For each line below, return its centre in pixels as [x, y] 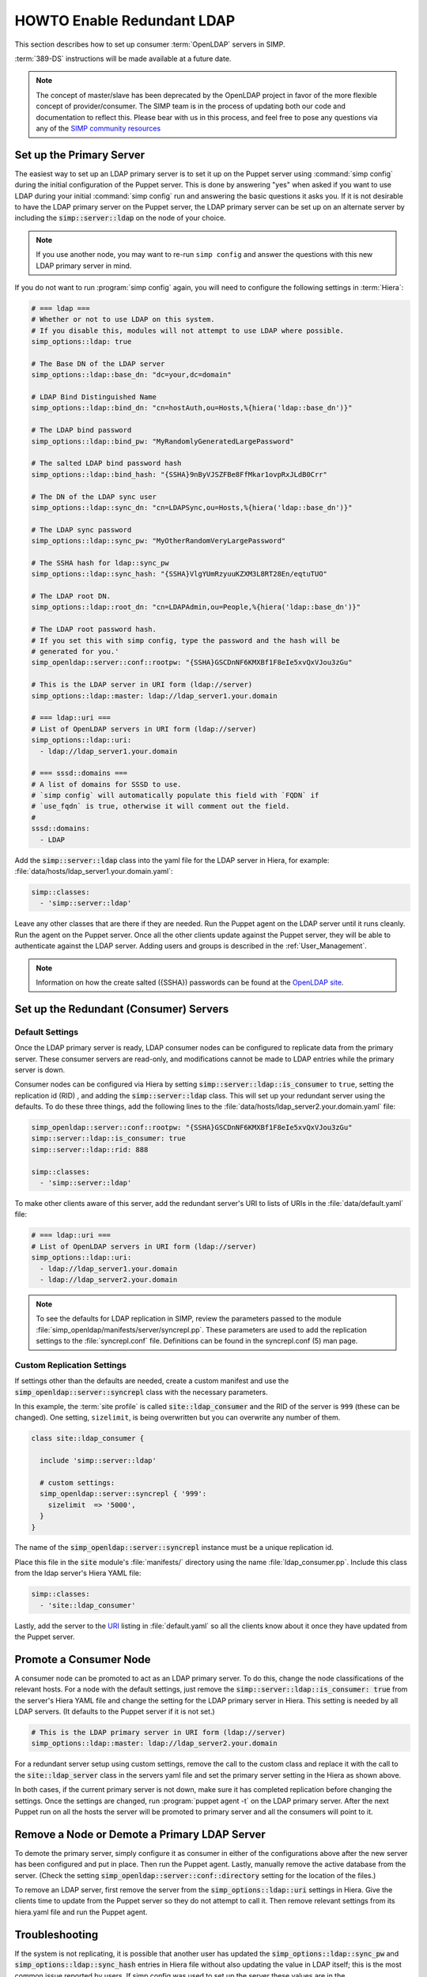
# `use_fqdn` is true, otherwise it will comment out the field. [161, 806]
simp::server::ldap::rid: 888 [90, 1149]
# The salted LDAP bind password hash [106, 463]
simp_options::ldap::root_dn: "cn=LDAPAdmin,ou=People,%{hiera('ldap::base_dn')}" [196, 607]
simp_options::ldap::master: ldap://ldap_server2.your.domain [154, 1743]
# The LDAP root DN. [71, 596]
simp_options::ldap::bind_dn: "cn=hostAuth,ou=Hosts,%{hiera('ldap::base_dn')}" [192, 408]
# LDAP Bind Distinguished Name [94, 397]
